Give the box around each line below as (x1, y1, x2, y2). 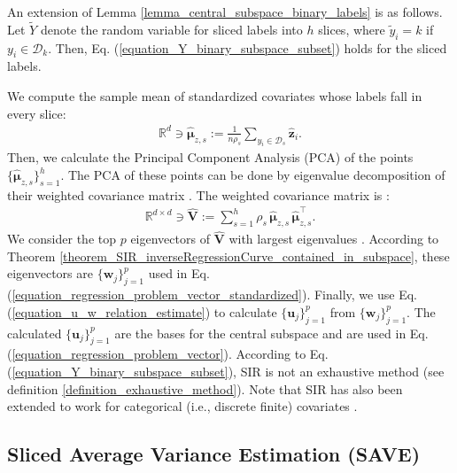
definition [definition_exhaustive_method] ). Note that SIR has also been (7, 379, 403, 398)
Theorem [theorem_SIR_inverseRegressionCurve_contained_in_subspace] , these (7, 246, 450, 265)
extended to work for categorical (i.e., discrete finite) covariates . (7, 397, 358, 415)
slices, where (318, 19, 385, 38)
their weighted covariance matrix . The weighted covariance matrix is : (7, 185, 390, 204)
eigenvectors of (130, 229, 210, 248)
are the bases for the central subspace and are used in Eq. (114, 323, 429, 342)
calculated (7, 323, 62, 342)
